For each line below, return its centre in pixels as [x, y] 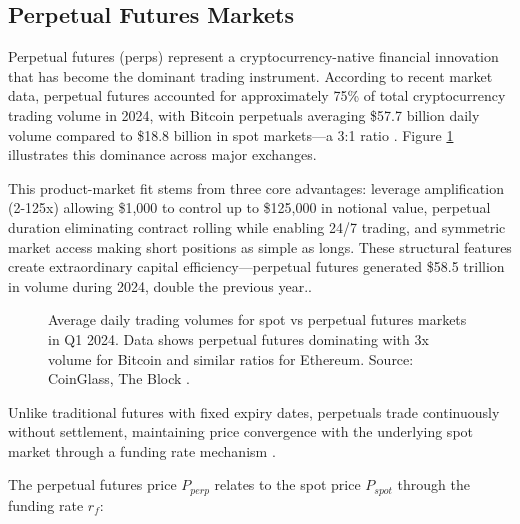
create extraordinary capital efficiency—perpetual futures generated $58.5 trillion [256, 266]
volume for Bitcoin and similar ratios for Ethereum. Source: [231, 358]
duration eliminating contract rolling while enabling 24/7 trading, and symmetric [257, 226]
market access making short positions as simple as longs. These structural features [260, 246]
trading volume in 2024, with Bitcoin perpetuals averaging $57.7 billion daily [244, 114]
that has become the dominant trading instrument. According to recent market [250, 75]
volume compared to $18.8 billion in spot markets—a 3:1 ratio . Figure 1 [231, 134]
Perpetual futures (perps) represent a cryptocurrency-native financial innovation [253, 56]
